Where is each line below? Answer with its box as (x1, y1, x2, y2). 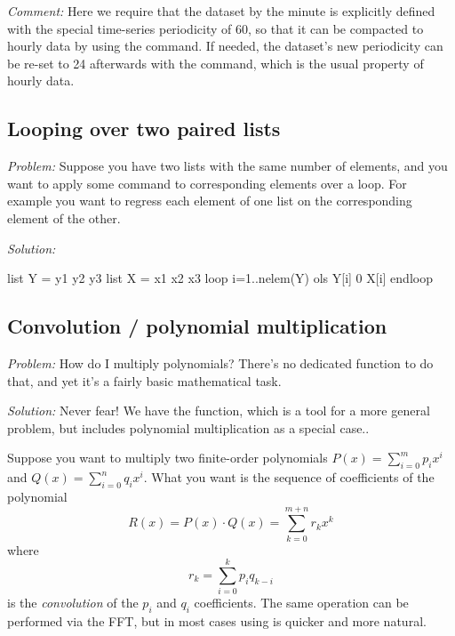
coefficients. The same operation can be (194, 593, 409, 612)
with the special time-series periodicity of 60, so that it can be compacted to (7, 19, 424, 37)
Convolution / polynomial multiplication (7, 312, 387, 340)
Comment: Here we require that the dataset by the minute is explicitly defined (7, 2, 435, 20)
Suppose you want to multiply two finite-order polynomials (7, 448, 328, 467)
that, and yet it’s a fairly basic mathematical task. (7, 371, 282, 390)
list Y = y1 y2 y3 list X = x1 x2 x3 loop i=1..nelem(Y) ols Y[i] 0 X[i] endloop (7, 269, 433, 287)
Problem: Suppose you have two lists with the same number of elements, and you (7, 157, 448, 175)
